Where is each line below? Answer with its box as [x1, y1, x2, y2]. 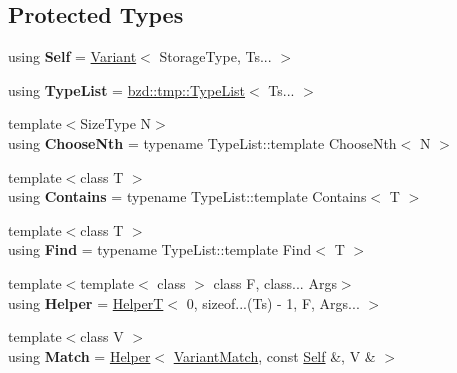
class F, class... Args [213, 272, 337, 293]
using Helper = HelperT [8, 292, 164, 313]
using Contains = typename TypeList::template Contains [8, 186, 367, 207]
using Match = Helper [8, 345, 151, 366]
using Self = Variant [8, 46, 137, 67]
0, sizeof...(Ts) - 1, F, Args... [186, 292, 360, 313]
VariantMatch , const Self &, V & [173, 345, 376, 366]
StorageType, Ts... [159, 46, 272, 67]
